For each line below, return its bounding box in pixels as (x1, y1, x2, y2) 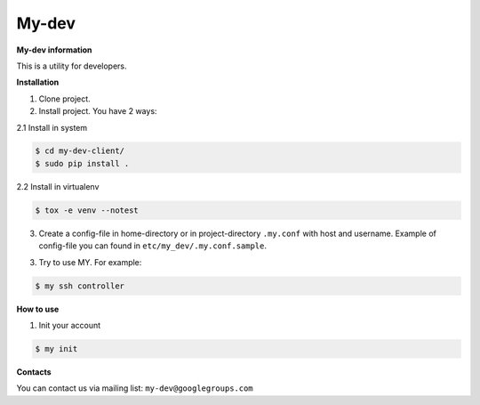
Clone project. (38, 93, 91, 104)
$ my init (35, 344, 78, 353)
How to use (16, 304, 60, 314)
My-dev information (16, 45, 92, 55)
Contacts (16, 366, 52, 377)
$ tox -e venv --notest (35, 205, 140, 215)
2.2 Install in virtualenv (16, 181, 100, 191)
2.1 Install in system (16, 122, 88, 133)
